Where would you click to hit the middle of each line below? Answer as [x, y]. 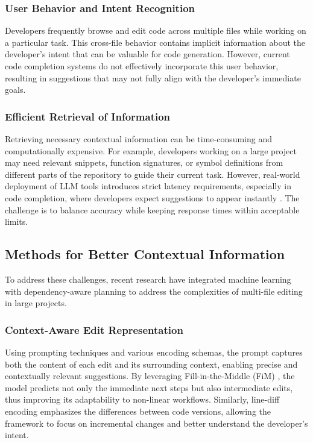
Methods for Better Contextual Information [145, 254]
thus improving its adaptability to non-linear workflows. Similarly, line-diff [142, 399]
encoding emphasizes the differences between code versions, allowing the [138, 411]
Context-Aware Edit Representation [94, 329]
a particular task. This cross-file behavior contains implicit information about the [155, 42]
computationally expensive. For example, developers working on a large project [151, 150]
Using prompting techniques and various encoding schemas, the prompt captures [154, 352]
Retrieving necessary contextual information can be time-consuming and [139, 139]
